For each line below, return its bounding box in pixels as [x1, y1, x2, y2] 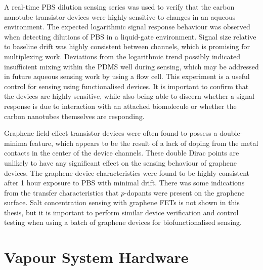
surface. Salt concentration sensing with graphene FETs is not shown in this [4, 197, 240, 208]
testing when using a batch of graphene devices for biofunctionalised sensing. [4, 217, 242, 227]
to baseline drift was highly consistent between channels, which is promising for [4, 41, 250, 52]
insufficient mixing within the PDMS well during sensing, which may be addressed [4, 61, 259, 71]
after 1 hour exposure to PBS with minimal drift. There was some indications [4, 177, 245, 188]
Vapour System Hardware [4, 247, 189, 267]
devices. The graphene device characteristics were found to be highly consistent [4, 167, 250, 178]
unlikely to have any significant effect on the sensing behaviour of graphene [4, 157, 237, 168]
